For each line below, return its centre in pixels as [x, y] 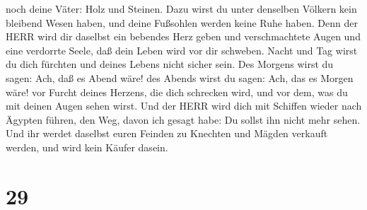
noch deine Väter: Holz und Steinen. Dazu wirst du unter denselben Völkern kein [181, 8]
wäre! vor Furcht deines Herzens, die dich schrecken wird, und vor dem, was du [177, 92]
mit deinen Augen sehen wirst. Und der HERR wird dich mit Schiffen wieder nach [184, 106]
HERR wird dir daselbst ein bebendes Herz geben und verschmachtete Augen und [183, 36]
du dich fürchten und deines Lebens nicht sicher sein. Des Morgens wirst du [170, 64]
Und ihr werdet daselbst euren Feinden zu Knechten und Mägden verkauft [167, 133]
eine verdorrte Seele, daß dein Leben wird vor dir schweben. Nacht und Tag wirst [182, 50]
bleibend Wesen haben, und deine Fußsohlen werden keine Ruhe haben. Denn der [182, 22]
